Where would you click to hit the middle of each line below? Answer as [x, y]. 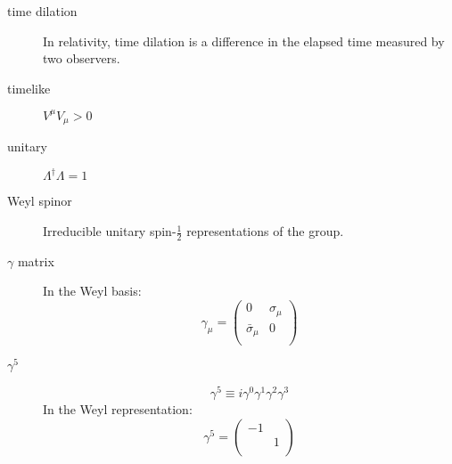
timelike [29, 88]
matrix [36, 260]
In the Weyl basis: [92, 291]
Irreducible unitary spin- [110, 231]
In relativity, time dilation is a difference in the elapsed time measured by [244, 41]
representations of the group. [265, 231]
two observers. [82, 58]
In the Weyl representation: [118, 409]
